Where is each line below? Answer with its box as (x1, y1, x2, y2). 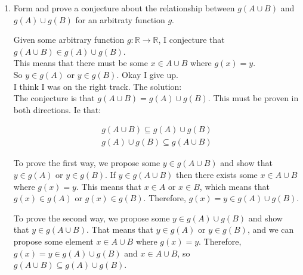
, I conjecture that (158, 33, 225, 46)
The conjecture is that (13, 92, 95, 104)
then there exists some (176, 168, 258, 180)
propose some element (13, 235, 94, 247)
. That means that (86, 223, 154, 236)
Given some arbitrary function (13, 33, 125, 46)
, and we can (247, 223, 294, 236)
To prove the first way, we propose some (13, 157, 160, 169)
